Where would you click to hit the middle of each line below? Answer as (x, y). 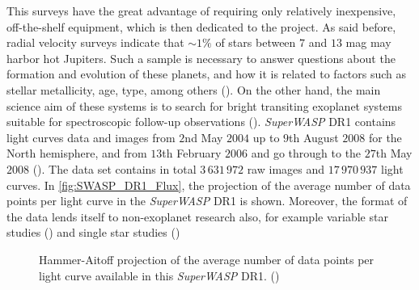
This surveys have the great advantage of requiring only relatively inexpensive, (201, 11)
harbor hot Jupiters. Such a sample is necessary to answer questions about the (201, 58)
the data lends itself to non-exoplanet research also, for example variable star (197, 216)
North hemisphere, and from (77, 153)
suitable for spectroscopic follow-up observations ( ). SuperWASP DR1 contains (201, 122)
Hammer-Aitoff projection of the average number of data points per (207, 259)
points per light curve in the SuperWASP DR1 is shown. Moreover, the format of (207, 201)
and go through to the (306, 153)
